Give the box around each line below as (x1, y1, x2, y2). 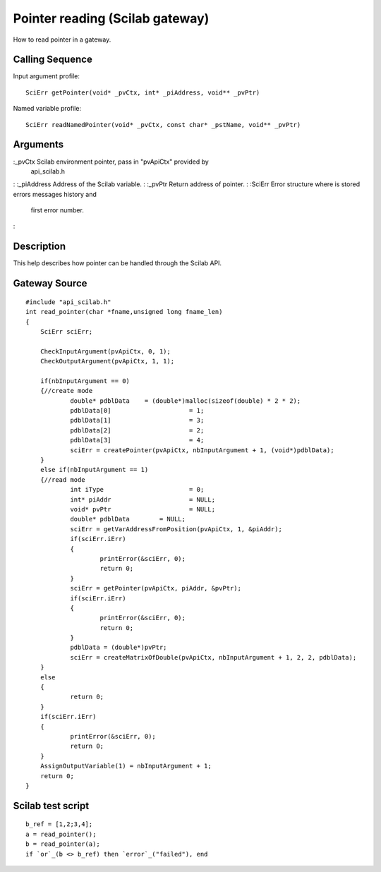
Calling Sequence (13, 54, 93, 66)
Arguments (13, 138, 64, 151)
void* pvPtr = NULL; (70, 505, 215, 513)
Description (13, 241, 66, 253)
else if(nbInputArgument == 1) (40, 466, 149, 474)
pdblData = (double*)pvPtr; (70, 643, 167, 652)
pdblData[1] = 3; (70, 416, 205, 425)
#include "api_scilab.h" (25, 298, 111, 306)
